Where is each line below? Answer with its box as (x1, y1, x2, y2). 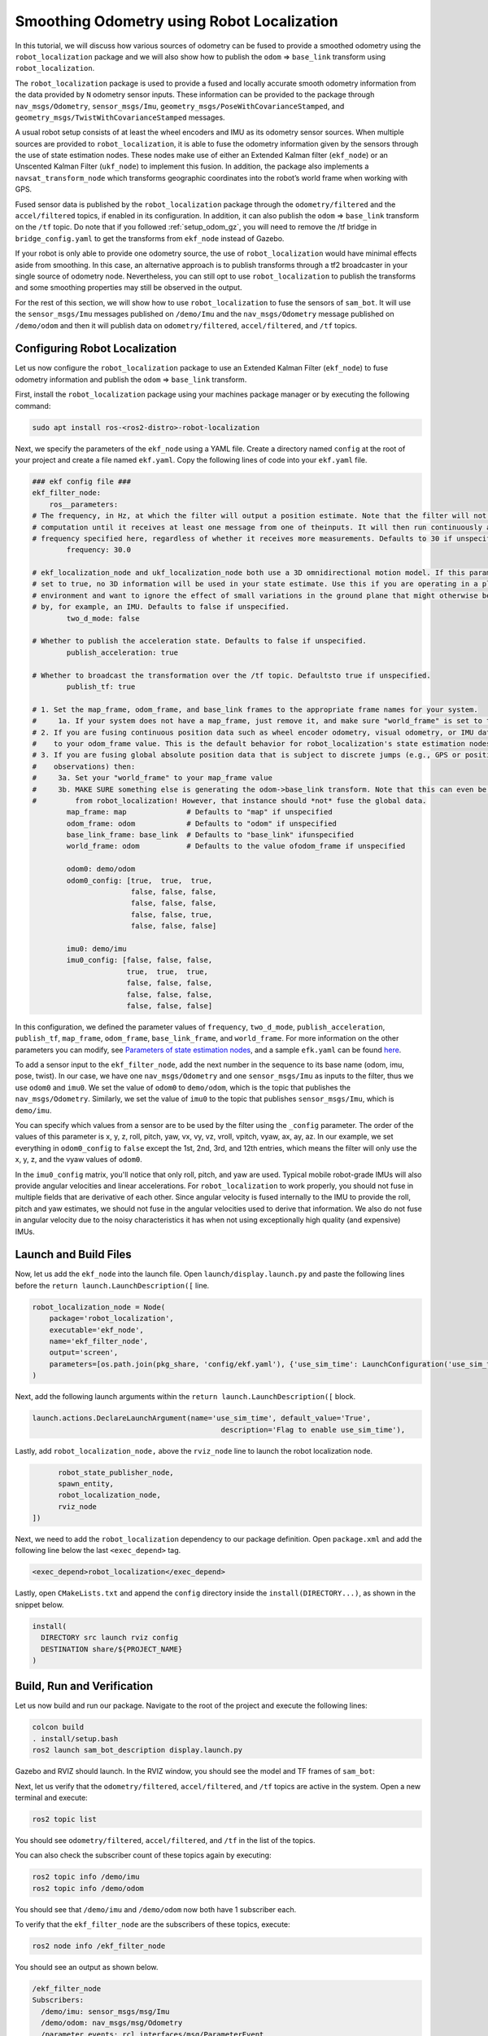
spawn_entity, (58, 1479, 114, 1488)
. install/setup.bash (32, 1734, 119, 1743)
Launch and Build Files (15, 1248, 132, 1262)
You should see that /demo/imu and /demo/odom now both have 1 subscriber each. (15, 1904, 297, 1914)
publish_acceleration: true (66, 647, 179, 657)
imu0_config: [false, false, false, (66, 955, 213, 965)
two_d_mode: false (66, 613, 140, 623)
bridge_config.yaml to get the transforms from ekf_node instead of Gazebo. (15, 233, 285, 244)
